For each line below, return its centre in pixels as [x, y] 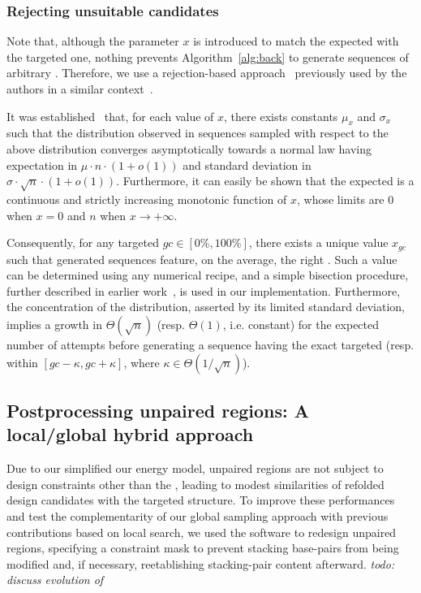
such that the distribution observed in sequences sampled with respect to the [198, 133]
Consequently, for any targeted [83, 242]
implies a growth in [54, 324]
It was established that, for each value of [110, 116]
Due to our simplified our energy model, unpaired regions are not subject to [195, 468]
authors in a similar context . [80, 89]
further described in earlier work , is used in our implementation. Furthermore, [204, 290]
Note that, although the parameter [93, 41]
